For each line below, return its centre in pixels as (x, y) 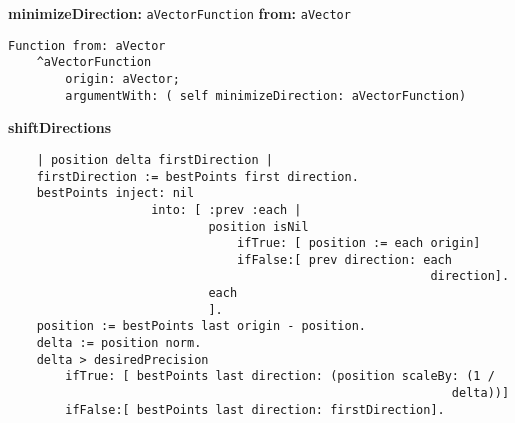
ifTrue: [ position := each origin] (359, 243)
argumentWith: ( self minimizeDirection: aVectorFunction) (266, 95)
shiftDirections (59, 127)
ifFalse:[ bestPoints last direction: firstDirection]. (255, 409)
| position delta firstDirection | (154, 159)
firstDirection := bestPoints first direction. (197, 176)
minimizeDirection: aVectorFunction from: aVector (179, 13)
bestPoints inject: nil (115, 193)
